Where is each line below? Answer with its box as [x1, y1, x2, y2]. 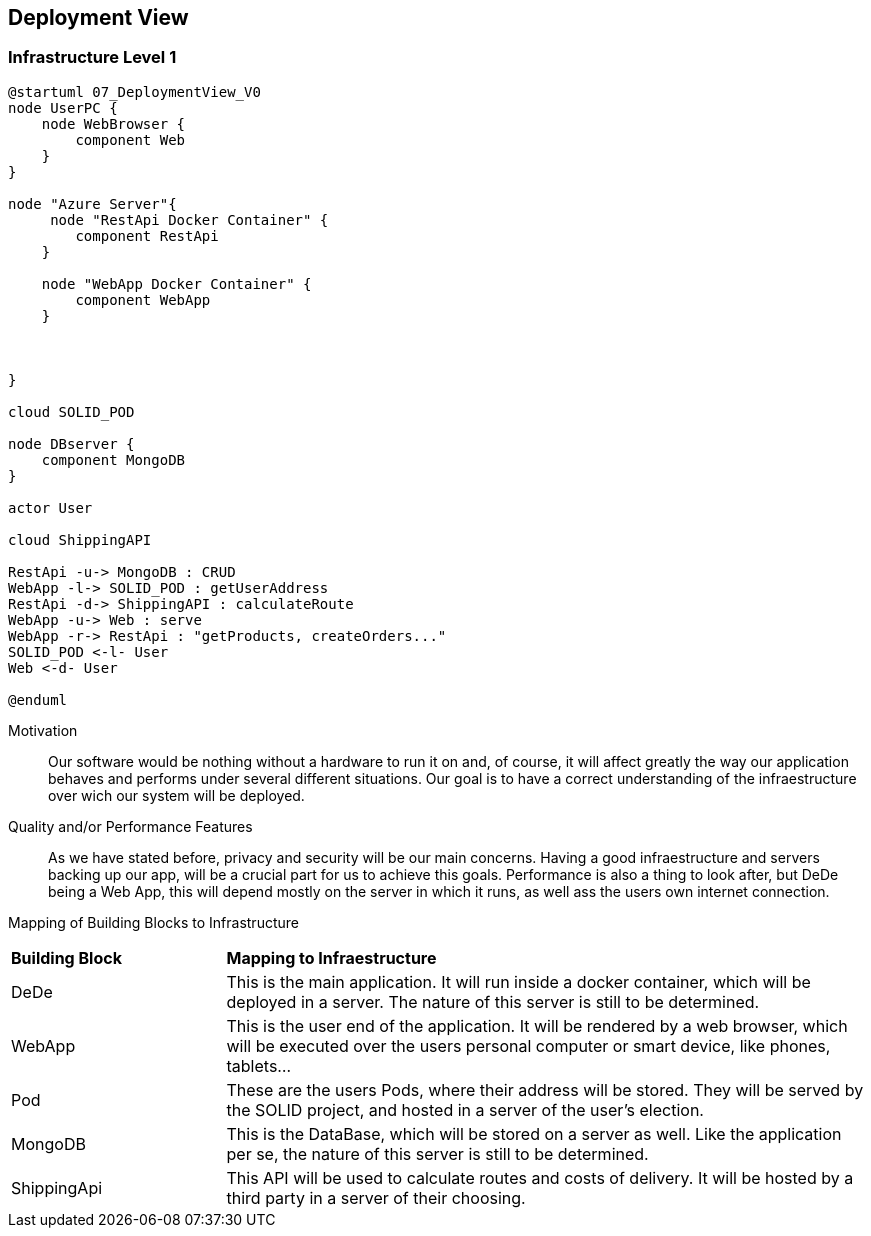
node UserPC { [8, 99, 118, 116]
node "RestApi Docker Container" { [50, 211, 329, 228]
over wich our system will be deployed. [48, 786, 305, 804]
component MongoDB [41, 451, 186, 468]
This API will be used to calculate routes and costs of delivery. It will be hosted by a [226, 1167, 854, 1188]
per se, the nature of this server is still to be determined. [226, 1143, 649, 1164]
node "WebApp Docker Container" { [41, 275, 312, 292]
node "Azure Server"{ [8, 195, 177, 212]
